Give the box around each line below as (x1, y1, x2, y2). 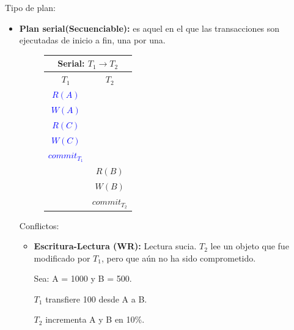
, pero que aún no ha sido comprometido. (101, 251, 256, 264)
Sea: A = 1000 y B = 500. (34, 272, 132, 285)
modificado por (34, 251, 90, 264)
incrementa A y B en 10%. (45, 313, 145, 326)
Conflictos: (19, 219, 59, 232)
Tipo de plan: (5, 1, 56, 13)
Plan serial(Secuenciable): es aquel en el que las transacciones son (19, 21, 280, 34)
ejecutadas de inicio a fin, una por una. (19, 34, 166, 46)
